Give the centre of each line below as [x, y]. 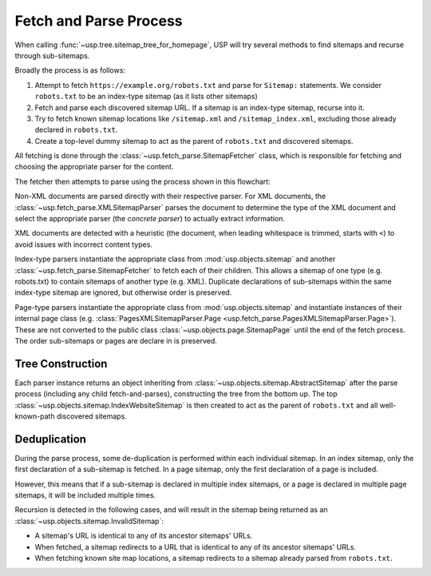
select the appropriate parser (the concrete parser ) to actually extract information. [150, 219]
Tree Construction [61, 363]
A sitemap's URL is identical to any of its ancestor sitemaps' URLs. [144, 536]
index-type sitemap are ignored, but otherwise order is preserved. [123, 292]
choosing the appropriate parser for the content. [94, 167]
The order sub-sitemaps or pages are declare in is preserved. [116, 340]
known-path [35, 416]
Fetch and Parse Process [99, 21]
